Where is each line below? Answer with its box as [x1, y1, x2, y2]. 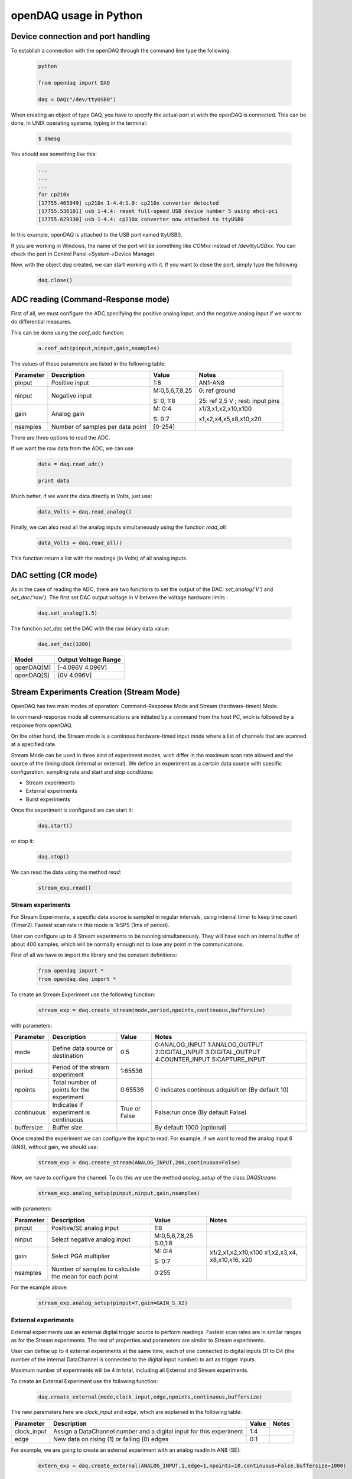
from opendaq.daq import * [38, 976, 116, 982]
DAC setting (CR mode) [11, 570, 97, 580]
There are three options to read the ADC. [11, 434, 110, 441]
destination [52, 1052, 84, 1060]
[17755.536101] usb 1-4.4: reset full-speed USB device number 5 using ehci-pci [38, 208, 278, 214]
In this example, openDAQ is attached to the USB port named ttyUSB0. [11, 231, 182, 238]
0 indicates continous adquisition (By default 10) [154, 1086, 289, 1094]
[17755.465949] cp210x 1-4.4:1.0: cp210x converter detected [38, 199, 219, 206]
